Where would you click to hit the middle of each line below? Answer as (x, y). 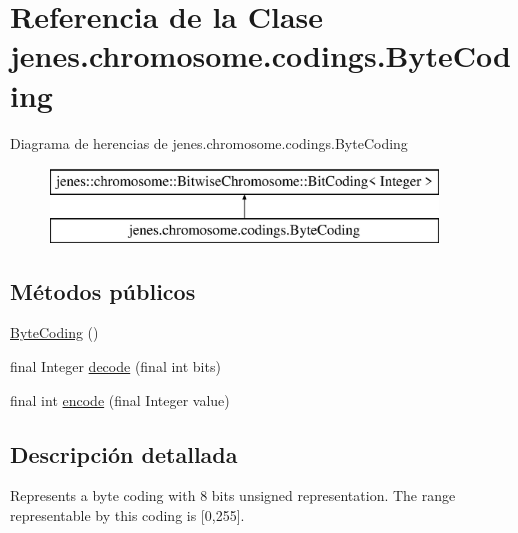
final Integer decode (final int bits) (115, 366)
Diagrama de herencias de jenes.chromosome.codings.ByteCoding (209, 142)
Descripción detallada (124, 453)
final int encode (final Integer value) (120, 399)
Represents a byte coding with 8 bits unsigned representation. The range (233, 495)
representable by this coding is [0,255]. (127, 515)
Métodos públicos (103, 290)
